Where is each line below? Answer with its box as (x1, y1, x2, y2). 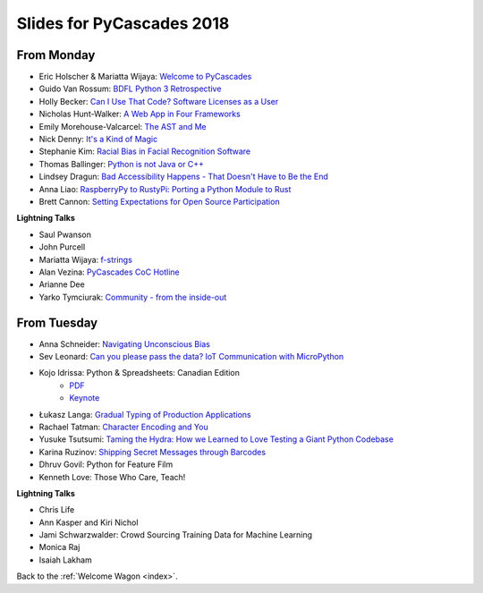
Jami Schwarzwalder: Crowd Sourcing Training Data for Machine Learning (38, 529, 313, 540)
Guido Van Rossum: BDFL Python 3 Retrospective (38, 83, 222, 94)
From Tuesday (16, 315, 98, 330)
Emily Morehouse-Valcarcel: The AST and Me (38, 121, 207, 131)
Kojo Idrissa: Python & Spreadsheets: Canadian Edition (38, 368, 241, 378)
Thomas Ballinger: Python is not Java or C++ (38, 158, 205, 169)
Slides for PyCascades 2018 (16, 13, 230, 33)
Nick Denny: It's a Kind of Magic (38, 134, 158, 145)
